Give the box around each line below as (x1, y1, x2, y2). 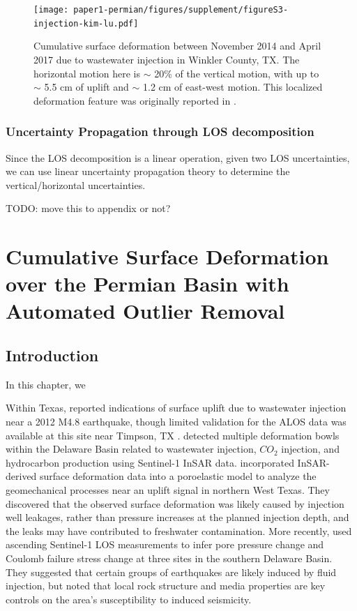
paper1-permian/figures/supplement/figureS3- (73, 5, 289, 15)
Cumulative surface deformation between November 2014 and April (33, 38, 321, 53)
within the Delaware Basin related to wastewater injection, (6, 442, 257, 456)
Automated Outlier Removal (6, 296, 285, 325)
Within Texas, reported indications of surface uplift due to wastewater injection (6, 400, 347, 415)
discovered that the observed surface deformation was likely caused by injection (6, 496, 344, 511)
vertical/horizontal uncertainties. (6, 177, 146, 192)
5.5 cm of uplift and (44, 80, 129, 94)
